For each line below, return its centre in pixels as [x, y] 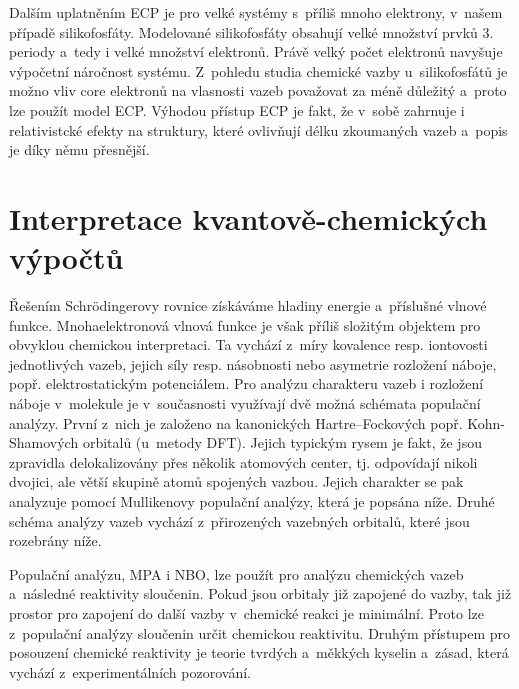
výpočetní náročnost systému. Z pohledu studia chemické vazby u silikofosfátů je [258, 70]
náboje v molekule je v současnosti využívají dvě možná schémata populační [245, 403]
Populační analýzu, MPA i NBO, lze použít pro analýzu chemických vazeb [236, 573]
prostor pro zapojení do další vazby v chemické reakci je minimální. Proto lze [246, 612]
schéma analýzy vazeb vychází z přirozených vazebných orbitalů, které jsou [239, 520]
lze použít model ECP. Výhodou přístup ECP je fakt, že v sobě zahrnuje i [237, 109]
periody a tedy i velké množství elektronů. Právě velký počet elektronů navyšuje [256, 51]
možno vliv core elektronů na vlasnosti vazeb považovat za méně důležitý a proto [258, 90]
